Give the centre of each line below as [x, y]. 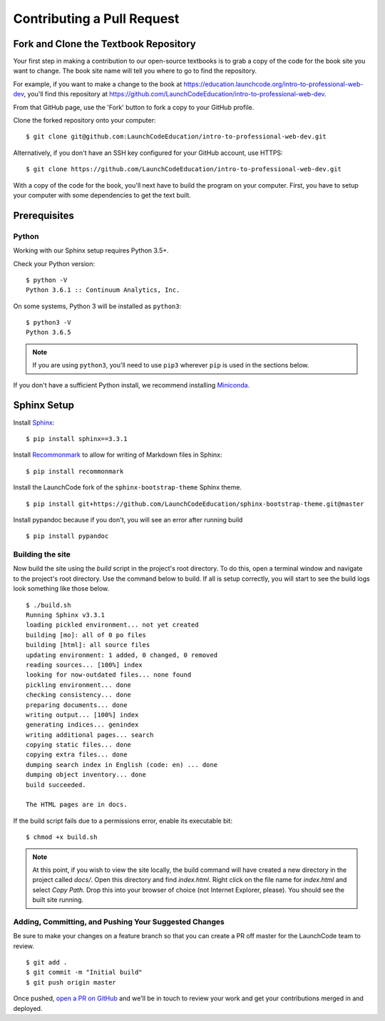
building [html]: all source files [88, 645]
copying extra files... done [77, 755]
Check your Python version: [54, 263]
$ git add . [47, 962]
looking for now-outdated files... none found [109, 675]
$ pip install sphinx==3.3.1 [77, 438]
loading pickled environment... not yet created [112, 625]
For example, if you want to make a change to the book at [98, 84]
